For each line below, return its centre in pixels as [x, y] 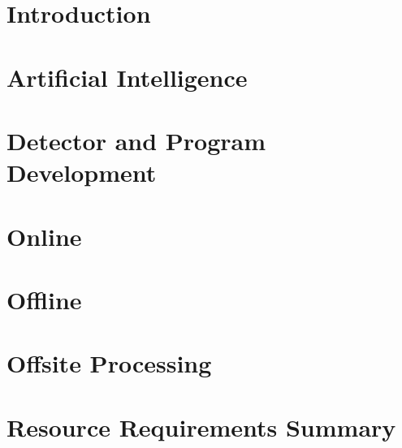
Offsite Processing [109, 363]
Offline [44, 299]
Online [44, 236]
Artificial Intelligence [127, 77]
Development [82, 172]
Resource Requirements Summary [201, 426]
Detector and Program [136, 140]
